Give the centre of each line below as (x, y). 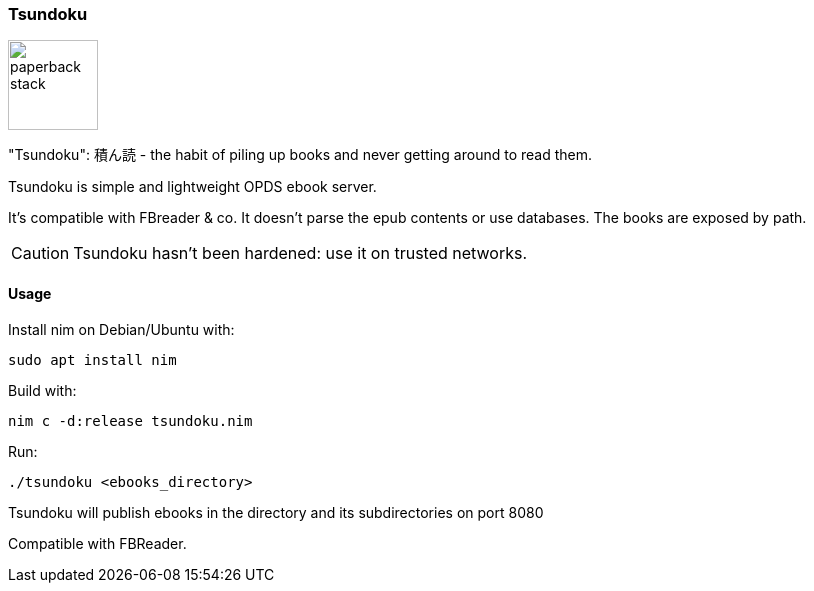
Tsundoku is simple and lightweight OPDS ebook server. (192, 187)
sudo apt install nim (92, 359)
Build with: (42, 390)
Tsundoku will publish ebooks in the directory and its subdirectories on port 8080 (276, 512)
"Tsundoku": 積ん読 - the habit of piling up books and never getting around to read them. (300, 155)
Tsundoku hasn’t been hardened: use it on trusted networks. (300, 253)
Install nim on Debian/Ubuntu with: (121, 329)
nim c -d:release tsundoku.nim (130, 420)
